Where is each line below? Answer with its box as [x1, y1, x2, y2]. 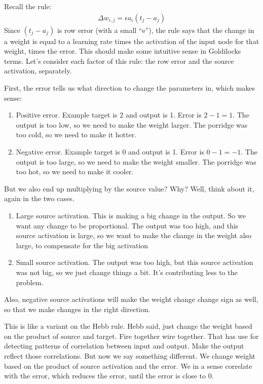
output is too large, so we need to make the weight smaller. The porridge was [16, 156, 256, 167]
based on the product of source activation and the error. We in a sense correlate [4, 360, 252, 371]
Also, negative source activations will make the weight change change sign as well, [4, 294, 258, 304]
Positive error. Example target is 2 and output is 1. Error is [16, 109, 202, 120]
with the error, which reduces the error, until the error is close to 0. [4, 370, 214, 381]
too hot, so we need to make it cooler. [16, 166, 134, 177]
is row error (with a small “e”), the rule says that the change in [57, 24, 254, 35]
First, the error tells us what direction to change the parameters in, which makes [4, 83, 255, 93]
